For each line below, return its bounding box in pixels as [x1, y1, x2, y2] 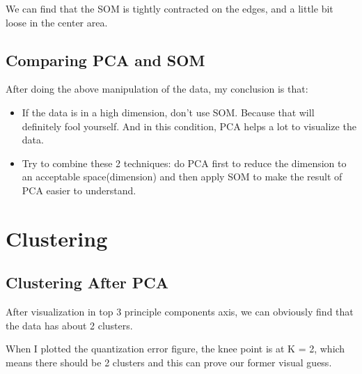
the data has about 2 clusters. [6, 318, 133, 332]
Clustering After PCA [6, 272, 169, 293]
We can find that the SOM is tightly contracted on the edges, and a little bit [6, 1, 333, 15]
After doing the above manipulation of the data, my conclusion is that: [6, 81, 308, 96]
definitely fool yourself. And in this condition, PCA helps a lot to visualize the [22, 118, 356, 133]
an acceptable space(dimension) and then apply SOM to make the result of [22, 169, 343, 184]
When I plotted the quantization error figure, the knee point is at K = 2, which [6, 341, 345, 356]
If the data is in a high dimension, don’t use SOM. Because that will [22, 104, 315, 119]
